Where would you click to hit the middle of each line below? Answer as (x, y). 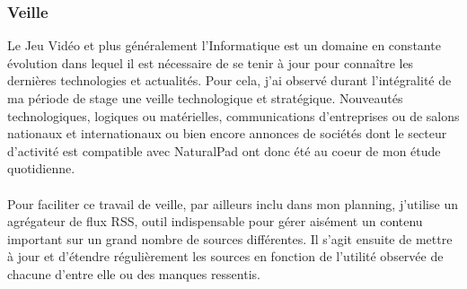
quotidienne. (41, 168)
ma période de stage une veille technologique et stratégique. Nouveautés (205, 98)
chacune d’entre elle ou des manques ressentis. (134, 273)
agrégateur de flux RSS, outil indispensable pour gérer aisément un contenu (215, 221)
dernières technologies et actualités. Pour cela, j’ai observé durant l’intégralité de (229, 80)
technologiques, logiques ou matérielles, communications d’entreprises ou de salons (233, 115)
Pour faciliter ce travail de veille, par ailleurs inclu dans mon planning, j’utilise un (233, 203)
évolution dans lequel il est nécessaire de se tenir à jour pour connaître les (211, 62)
